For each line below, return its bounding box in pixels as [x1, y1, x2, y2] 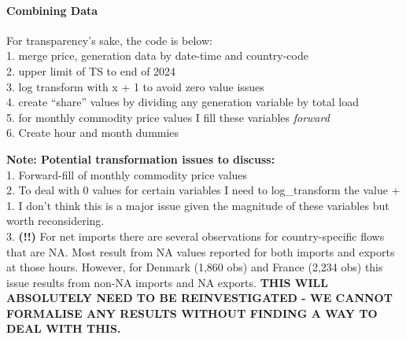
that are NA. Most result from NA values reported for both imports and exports [6, 243, 395, 260]
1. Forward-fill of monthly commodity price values [6, 166, 248, 182]
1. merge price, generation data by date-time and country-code [6, 47, 308, 64]
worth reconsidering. [6, 212, 105, 229]
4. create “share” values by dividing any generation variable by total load [6, 94, 359, 110]
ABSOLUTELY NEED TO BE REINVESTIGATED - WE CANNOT [6, 289, 393, 306]
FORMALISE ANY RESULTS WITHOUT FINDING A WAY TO [6, 304, 378, 321]
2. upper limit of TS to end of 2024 [6, 62, 176, 79]
